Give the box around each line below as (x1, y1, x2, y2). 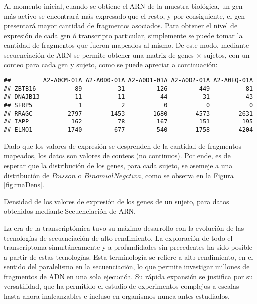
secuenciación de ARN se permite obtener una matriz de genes (4, 49, 194, 60)
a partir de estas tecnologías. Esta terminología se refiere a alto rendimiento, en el (4, 251, 253, 262)
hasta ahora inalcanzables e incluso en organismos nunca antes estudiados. (4, 291, 230, 301)
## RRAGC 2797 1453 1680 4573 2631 (4, 110, 253, 117)
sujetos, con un (203, 49, 250, 60)
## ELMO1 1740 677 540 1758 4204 (4, 126, 253, 134)
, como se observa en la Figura (141, 170, 234, 180)
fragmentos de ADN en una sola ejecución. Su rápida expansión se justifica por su (4, 271, 253, 281)
